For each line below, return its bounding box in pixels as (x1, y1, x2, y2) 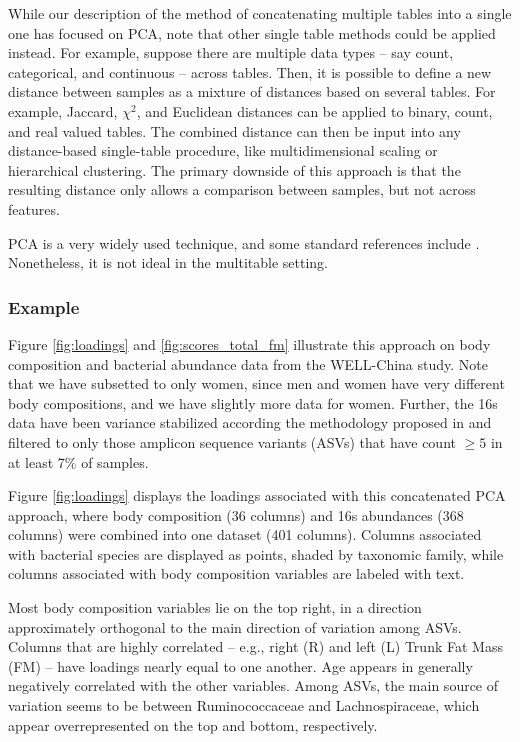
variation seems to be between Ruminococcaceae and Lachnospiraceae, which (8, 695, 480, 716)
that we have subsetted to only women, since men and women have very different (8, 373, 505, 394)
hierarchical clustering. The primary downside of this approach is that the (8, 159, 461, 180)
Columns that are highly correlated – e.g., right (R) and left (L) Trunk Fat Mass (8, 636, 503, 657)
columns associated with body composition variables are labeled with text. (8, 563, 465, 584)
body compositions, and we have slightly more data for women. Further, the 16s (8, 392, 498, 413)
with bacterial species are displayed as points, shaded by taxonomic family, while (8, 543, 504, 564)
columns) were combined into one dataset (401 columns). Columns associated (8, 524, 482, 545)
